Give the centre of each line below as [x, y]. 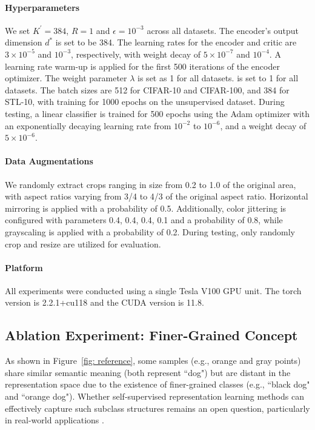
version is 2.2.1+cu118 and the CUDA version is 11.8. [104, 302]
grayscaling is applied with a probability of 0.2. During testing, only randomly [150, 231]
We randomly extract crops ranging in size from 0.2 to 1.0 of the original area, [151, 184]
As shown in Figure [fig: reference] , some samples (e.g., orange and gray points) [153, 361]
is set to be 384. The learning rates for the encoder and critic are [176, 42]
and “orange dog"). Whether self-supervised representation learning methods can [154, 396]
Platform [24, 267]
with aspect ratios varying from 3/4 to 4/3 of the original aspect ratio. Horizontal [157, 196]
